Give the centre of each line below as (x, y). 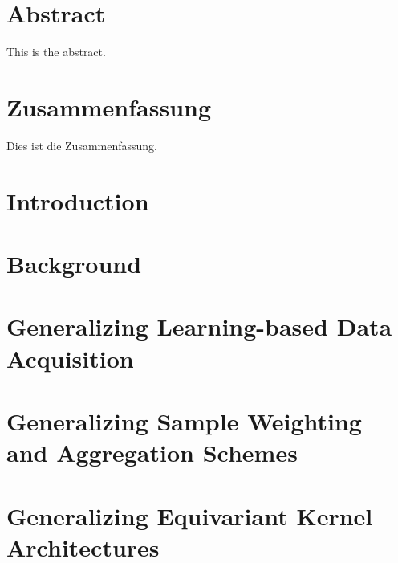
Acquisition (70, 358)
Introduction (78, 200)
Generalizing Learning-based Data (199, 326)
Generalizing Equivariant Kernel (190, 515)
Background (74, 263)
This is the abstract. (56, 52)
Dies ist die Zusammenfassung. (82, 145)
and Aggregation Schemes (152, 453)
